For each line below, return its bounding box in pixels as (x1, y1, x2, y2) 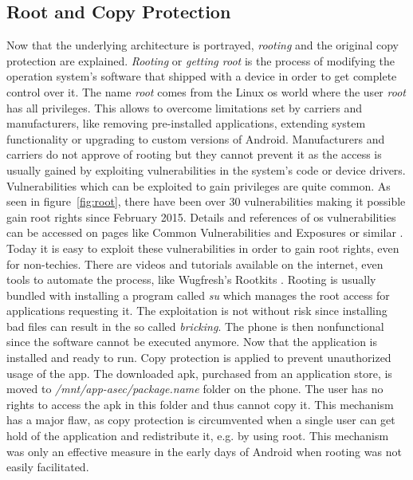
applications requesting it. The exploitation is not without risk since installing (6, 302, 387, 319)
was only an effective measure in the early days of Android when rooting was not (6, 443, 402, 459)
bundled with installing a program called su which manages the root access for (6, 286, 390, 303)
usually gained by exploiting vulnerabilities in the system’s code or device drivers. (6, 161, 406, 178)
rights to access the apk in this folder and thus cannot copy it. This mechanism (6, 395, 394, 412)
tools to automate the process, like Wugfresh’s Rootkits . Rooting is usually (6, 271, 376, 288)
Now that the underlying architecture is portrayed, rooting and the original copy (6, 37, 399, 53)
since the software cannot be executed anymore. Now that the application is (6, 333, 378, 350)
